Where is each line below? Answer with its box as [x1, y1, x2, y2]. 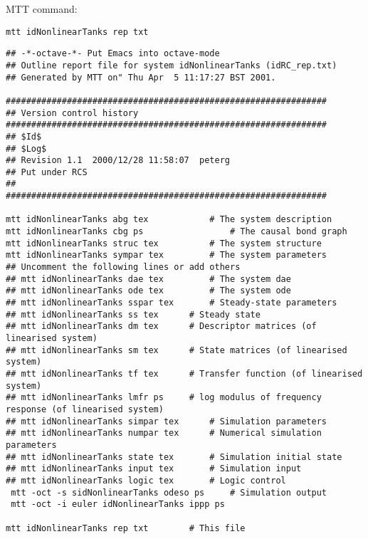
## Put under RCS [6, 167, 88, 177]
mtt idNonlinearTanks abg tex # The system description [6, 214, 332, 225]
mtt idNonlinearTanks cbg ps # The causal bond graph [6, 226, 347, 237]
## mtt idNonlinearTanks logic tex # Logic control [6, 475, 286, 486]
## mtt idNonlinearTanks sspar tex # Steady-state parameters [6, 298, 337, 308]
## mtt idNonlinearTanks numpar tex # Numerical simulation [6, 428, 322, 439]
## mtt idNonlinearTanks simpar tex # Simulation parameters [6, 416, 327, 427]
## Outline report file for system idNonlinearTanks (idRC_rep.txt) [6, 60, 337, 70]
